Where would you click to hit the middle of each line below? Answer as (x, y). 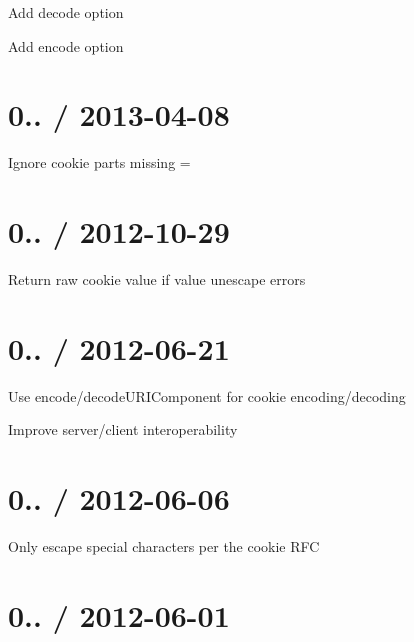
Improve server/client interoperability (123, 429)
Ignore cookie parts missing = (99, 162)
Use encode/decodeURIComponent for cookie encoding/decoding (207, 395)
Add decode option (66, 12)
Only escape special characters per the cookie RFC (164, 546)
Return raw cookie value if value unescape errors (157, 279)
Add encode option (66, 45)
